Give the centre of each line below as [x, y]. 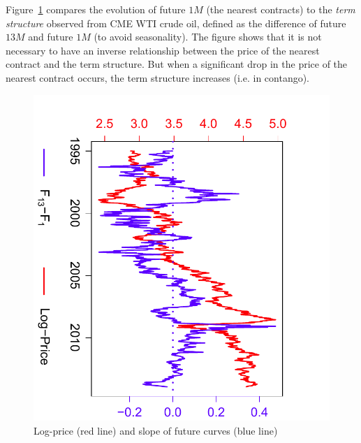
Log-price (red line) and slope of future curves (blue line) [156, 430]
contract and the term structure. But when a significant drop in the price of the [177, 64]
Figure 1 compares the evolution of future [96, 9]
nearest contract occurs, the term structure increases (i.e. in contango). [158, 77]
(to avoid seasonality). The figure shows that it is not [208, 37]
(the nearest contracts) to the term [281, 9]
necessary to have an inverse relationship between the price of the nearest [163, 50]
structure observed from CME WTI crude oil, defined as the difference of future [176, 23]
